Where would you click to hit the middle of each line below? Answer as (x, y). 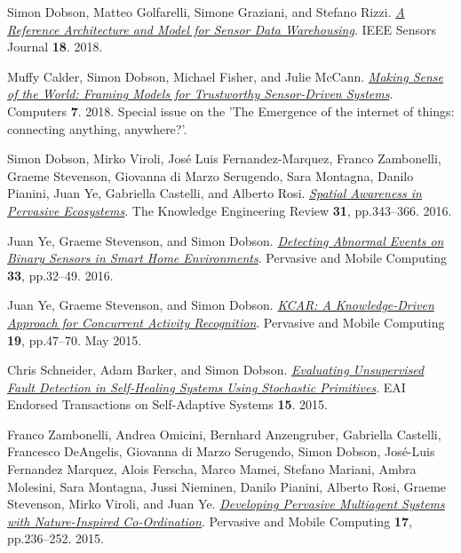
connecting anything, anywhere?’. (97, 128)
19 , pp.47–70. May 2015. (75, 340)
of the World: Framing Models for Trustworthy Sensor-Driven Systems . (200, 94)
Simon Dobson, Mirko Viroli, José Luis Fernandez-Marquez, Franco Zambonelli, (224, 158)
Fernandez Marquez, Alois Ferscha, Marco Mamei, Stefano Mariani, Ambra (212, 469)
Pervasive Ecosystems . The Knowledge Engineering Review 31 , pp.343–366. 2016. (230, 210)
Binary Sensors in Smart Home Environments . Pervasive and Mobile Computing (227, 258)
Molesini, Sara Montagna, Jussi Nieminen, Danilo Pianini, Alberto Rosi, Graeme (227, 486)
